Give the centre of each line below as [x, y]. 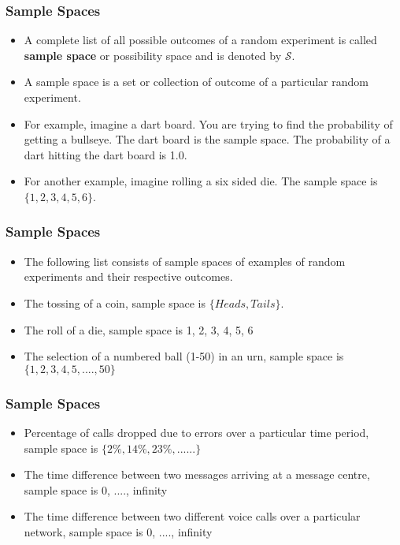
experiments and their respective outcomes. [128, 276]
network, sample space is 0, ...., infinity [118, 531]
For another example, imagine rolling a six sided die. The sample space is [201, 181]
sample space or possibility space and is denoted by [153, 55]
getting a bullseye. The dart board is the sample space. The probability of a [207, 139]
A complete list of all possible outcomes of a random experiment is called [200, 40]
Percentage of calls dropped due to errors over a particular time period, [196, 432]
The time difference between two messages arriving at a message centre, [197, 474]
